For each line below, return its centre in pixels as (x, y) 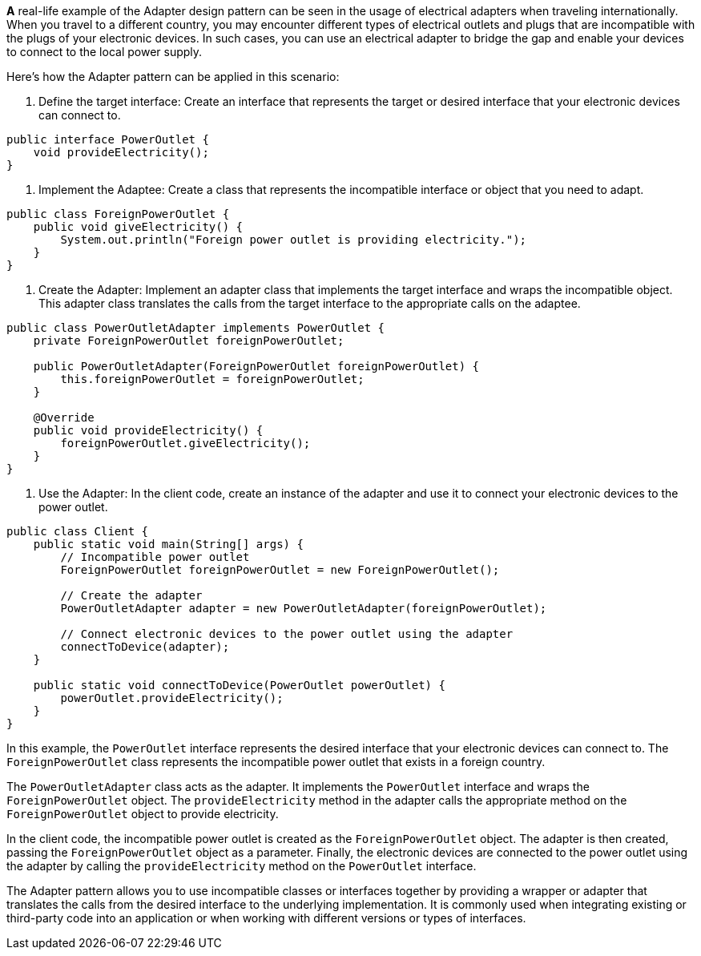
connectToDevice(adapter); (145, 647)
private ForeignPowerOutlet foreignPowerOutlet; (189, 341)
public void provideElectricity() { (148, 430)
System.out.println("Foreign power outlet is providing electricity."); (294, 240)
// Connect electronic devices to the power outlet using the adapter (287, 634)
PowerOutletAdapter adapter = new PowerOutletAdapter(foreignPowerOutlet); (304, 608)
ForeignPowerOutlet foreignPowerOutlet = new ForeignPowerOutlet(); (280, 570)
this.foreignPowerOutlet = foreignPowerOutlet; (212, 379)
